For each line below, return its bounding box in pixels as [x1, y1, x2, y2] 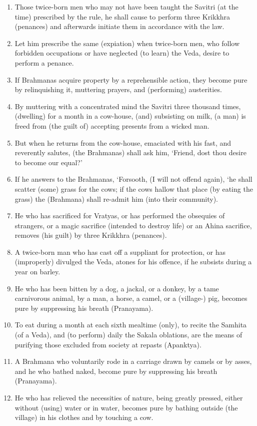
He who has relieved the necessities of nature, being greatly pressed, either [14, 392, 243, 402]
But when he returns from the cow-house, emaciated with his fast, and [14, 137, 231, 148]
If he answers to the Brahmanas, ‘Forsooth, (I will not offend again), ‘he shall [14, 174, 252, 184]
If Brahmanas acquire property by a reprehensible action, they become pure [14, 74, 247, 85]
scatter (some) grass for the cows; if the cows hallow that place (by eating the [14, 183, 253, 194]
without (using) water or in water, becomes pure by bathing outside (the [14, 402, 238, 412]
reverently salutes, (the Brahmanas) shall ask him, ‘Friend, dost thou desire [14, 147, 246, 158]
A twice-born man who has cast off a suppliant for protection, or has [14, 246, 226, 257]
